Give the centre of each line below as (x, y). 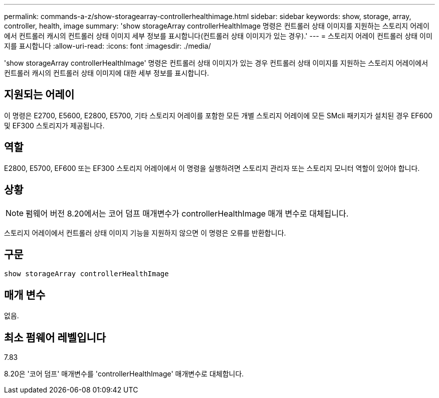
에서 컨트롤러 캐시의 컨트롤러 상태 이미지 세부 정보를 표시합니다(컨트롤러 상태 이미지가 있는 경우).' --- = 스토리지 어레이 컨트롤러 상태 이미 (218, 36)
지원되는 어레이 (39, 95)
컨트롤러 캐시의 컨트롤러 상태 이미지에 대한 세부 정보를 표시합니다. (107, 73)
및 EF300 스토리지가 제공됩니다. (54, 125)
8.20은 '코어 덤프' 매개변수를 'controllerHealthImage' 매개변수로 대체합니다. (124, 374)
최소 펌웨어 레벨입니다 (55, 337)
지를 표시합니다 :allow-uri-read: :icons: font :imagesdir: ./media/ (107, 46)
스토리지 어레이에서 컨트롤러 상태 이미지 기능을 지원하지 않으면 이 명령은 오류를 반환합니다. (145, 233)
